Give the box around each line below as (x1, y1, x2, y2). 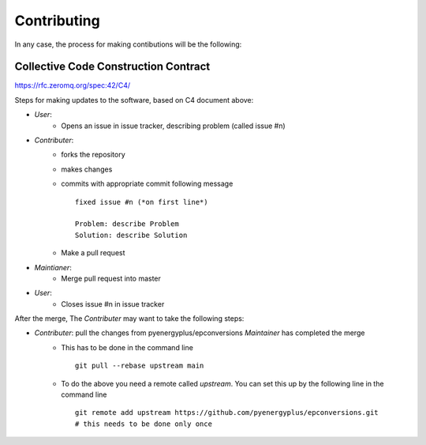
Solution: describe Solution (75, 230, 188, 239)
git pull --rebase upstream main (75, 361, 204, 371)
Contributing (14, 12, 100, 29)
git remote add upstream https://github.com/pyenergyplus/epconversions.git (75, 408, 379, 417)
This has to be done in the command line (61, 342, 193, 352)
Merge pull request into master (61, 273, 162, 283)
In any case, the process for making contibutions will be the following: (14, 40, 242, 49)
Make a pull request (61, 248, 125, 258)
